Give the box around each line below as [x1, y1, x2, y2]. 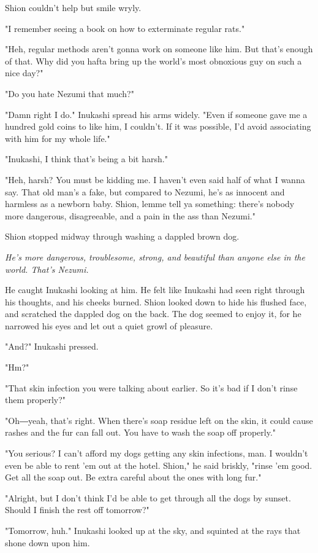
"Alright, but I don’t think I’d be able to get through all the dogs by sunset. [5, 491, 291, 504]
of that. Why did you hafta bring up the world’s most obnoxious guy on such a [5, 54, 302, 67]
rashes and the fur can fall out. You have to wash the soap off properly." [5, 426, 276, 439]
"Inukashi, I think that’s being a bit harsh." [5, 152, 168, 165]
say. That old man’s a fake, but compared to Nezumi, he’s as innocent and [5, 185, 285, 198]
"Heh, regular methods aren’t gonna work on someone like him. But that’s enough [5, 42, 313, 55]
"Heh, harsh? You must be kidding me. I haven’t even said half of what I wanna [5, 173, 305, 186]
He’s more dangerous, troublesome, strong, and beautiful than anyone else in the [5, 250, 305, 263]
